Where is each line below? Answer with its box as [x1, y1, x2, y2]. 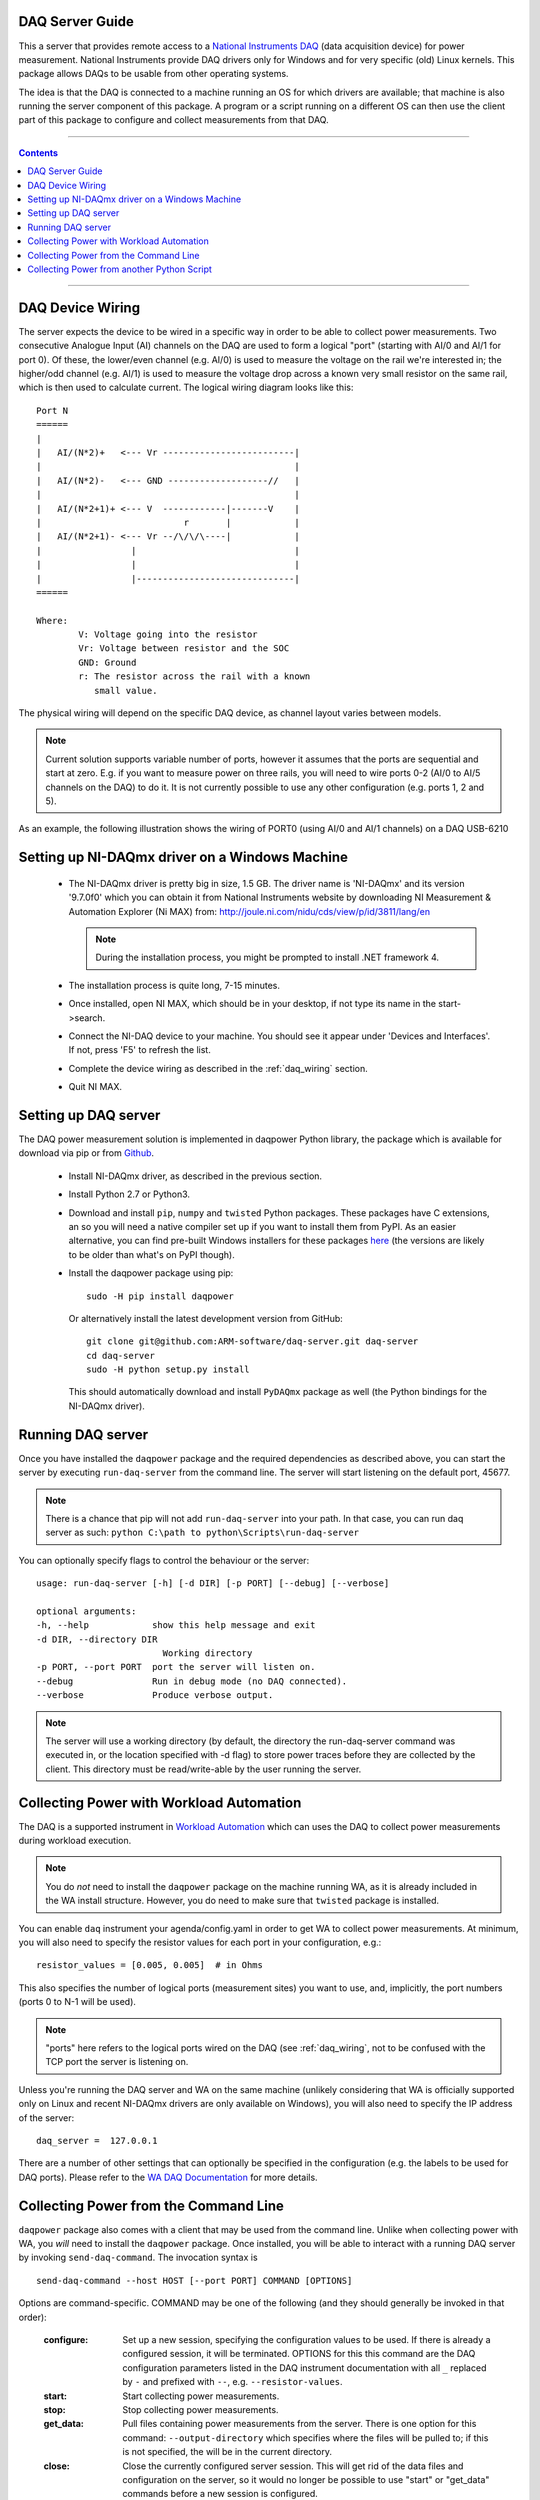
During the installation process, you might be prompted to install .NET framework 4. [95, 951, 440, 964]
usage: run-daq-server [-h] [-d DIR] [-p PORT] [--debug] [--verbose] [36, 1578, 390, 1589]
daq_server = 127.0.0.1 [36, 2135, 158, 2146]
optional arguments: [36, 1605, 137, 1617]
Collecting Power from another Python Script [27, 263, 212, 275]
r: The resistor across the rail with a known [78, 671, 311, 682]
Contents [18, 146, 59, 159]
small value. [93, 685, 158, 696]
